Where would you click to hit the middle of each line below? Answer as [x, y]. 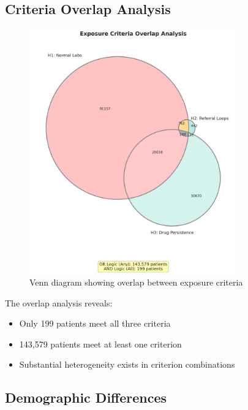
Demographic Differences [86, 397]
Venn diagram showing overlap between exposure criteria [136, 282]
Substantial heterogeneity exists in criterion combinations [127, 364]
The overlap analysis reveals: [59, 302]
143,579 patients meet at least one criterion [100, 344]
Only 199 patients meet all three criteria [95, 323]
